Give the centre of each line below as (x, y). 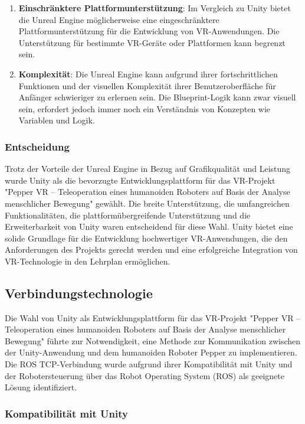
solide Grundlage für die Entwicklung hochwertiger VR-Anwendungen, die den (146, 238)
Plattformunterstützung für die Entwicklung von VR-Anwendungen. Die (149, 31)
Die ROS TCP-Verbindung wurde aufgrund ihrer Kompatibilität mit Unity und (149, 364)
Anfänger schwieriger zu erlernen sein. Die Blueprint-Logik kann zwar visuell (157, 97)
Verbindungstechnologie (79, 293)
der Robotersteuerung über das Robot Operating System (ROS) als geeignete (145, 375)
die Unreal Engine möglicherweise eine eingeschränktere (119, 19)
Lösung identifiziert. (41, 387)
